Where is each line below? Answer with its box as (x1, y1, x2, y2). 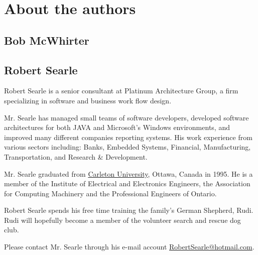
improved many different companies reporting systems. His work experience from (4, 132, 252, 142)
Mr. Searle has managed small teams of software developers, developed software (4, 112, 249, 122)
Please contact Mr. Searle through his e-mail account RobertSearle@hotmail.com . (4, 241, 254, 252)
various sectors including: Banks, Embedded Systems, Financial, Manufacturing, (4, 142, 251, 152)
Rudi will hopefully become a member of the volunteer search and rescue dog (4, 214, 241, 225)
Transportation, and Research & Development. (4, 151, 148, 162)
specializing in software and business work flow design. (4, 95, 172, 105)
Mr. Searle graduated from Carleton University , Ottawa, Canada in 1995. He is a (4, 168, 253, 179)
